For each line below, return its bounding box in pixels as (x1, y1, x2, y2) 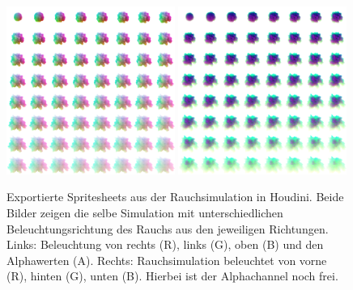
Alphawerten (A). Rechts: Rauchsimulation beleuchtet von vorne (6, 251, 327, 268)
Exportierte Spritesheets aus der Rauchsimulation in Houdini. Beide (6, 188, 344, 205)
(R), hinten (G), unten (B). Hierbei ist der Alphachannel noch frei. (6, 267, 338, 284)
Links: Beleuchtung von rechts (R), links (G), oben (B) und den (6, 236, 324, 253)
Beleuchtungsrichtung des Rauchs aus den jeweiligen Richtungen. (6, 220, 329, 237)
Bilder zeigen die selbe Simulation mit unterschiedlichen (6, 204, 283, 221)
